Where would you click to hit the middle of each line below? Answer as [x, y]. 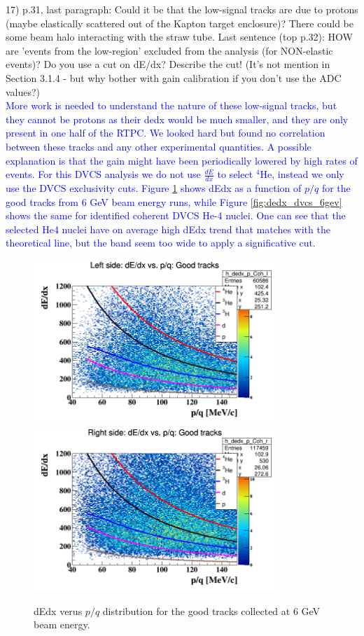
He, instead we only [302, 174]
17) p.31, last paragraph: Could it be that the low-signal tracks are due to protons [182, 9]
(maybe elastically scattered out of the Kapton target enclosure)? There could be [180, 23]
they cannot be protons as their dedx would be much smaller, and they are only [177, 119]
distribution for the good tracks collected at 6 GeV [211, 610]
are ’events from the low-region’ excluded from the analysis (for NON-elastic [169, 50]
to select [235, 174]
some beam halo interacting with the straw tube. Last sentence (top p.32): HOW [179, 37]
